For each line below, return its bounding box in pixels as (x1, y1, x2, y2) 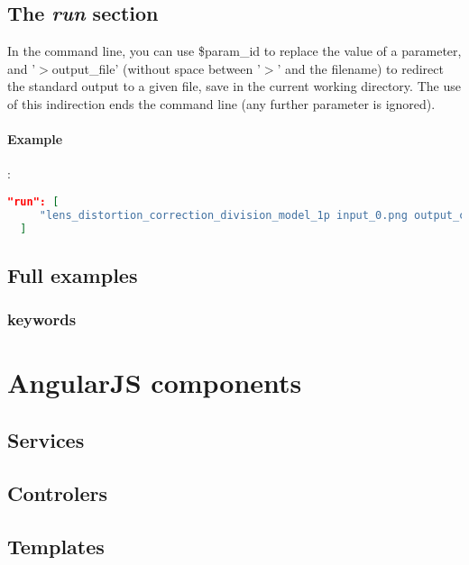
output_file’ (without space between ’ (51, 59, 261, 77)
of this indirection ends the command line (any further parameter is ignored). (7, 94, 436, 113)
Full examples (7, 260, 138, 288)
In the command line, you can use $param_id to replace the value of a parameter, (7, 41, 462, 60)
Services (7, 425, 85, 453)
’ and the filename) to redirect (277, 59, 444, 77)
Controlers (7, 478, 107, 506)
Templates (7, 532, 105, 560)
